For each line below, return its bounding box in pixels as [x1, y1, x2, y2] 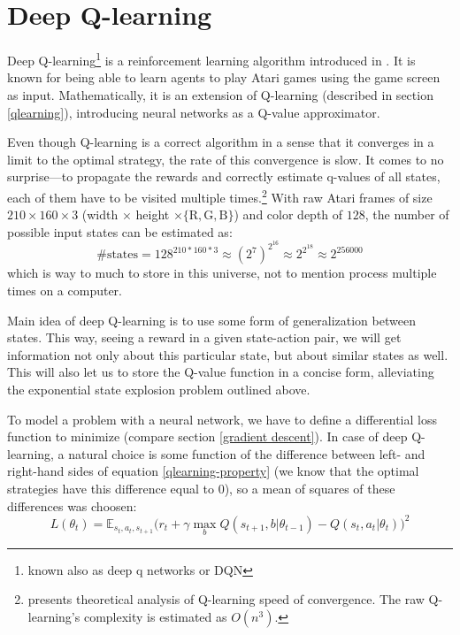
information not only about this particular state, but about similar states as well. [7, 345, 448, 363]
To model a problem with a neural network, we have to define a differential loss [7, 409, 437, 428]
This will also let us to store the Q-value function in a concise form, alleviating [7, 363, 434, 381]
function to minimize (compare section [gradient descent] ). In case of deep [7, 427, 408, 446]
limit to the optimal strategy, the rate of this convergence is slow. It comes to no [7, 149, 444, 168]
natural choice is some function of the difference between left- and [68, 444, 425, 463]
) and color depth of [234, 205, 343, 224]
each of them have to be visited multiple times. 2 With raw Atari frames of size [7, 185, 433, 206]
